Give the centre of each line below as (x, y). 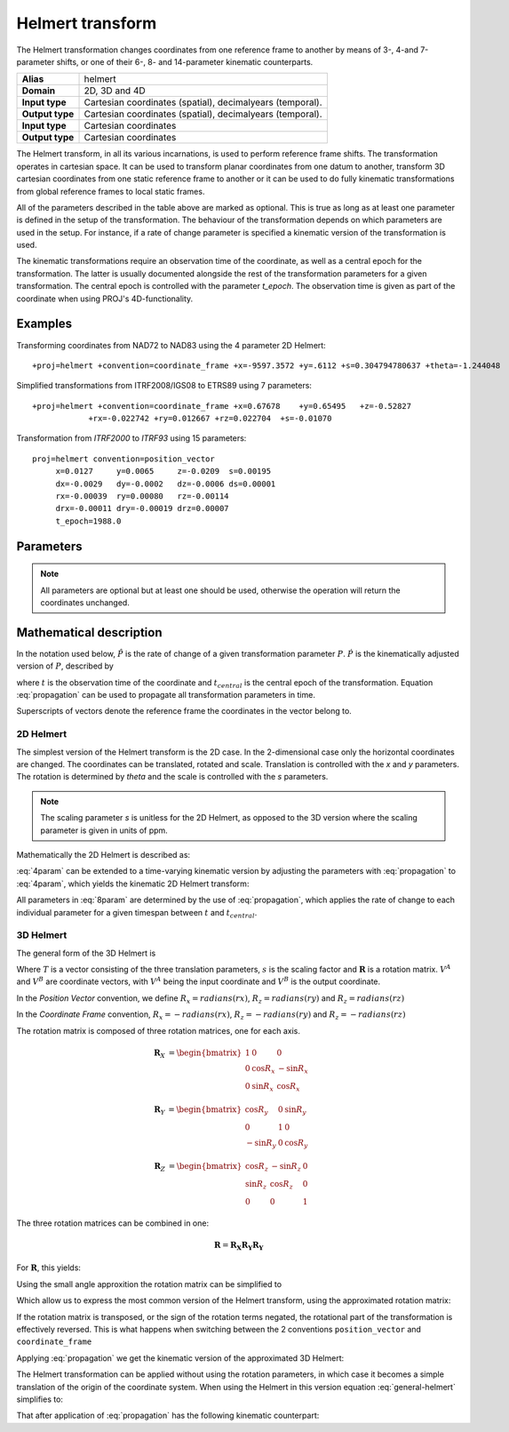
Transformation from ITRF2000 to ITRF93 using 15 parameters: (131, 438)
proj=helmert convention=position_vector (123, 459)
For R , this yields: (49, 1268)
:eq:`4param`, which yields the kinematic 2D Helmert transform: (133, 884)
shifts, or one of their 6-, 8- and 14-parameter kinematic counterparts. (185, 61)
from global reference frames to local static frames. (111, 191)
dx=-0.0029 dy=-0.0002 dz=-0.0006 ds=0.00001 (166, 484)
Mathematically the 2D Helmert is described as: (103, 854)
